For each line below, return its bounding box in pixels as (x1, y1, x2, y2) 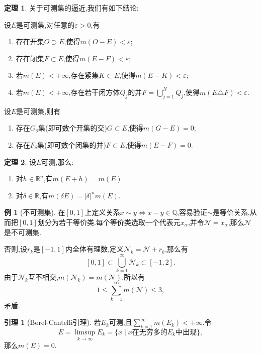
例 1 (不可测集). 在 (4, 207, 65, 217)
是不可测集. (4, 226, 41, 237)
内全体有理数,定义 (65, 244, 124, 254)
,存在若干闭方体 (68, 86, 120, 97)
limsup (74, 328, 96, 336)
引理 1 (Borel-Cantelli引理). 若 (4, 317, 101, 327)
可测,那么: (41, 156, 74, 167)
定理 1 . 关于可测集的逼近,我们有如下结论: (4, 3, 139, 13)
